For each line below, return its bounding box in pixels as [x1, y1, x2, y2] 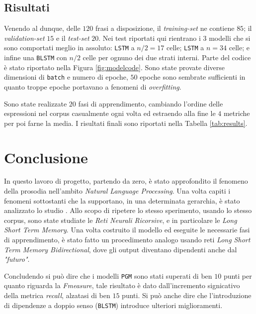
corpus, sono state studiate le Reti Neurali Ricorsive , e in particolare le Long [4, 214, 237, 225]
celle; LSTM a [167, 42, 204, 53]
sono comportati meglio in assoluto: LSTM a [4, 42, 135, 53]
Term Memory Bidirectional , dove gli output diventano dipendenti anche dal [4, 244, 237, 254]
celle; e [229, 42, 250, 53]
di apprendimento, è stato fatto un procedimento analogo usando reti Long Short [4, 234, 251, 245]
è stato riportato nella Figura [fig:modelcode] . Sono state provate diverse [4, 62, 225, 72]
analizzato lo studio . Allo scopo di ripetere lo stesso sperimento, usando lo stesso [4, 205, 252, 215]
